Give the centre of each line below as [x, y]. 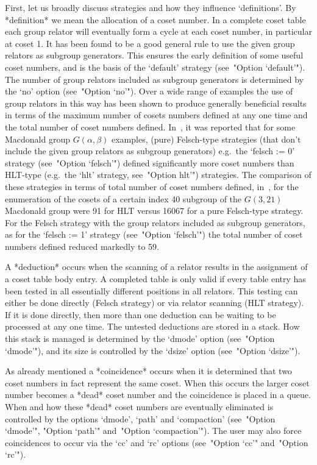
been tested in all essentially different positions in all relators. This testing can [151, 290]
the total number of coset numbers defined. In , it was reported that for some [150, 126]
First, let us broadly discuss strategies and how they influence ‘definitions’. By [151, 7]
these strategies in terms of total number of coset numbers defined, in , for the [152, 186]
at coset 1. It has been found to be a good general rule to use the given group [150, 43]
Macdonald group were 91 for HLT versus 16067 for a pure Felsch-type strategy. [154, 211]
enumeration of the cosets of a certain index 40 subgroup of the [123, 198]
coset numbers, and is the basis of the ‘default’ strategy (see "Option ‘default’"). [155, 67]
